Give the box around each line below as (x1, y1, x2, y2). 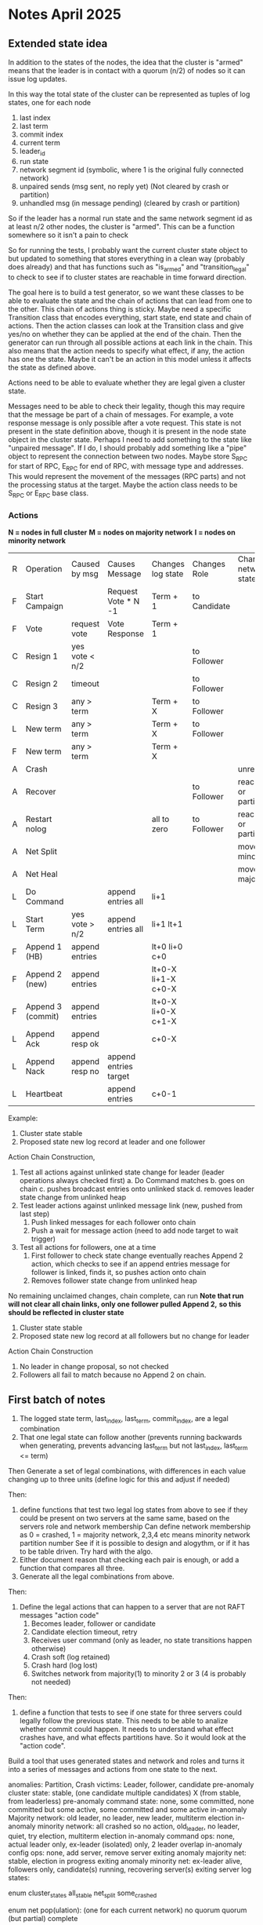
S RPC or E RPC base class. (8, 488, 88, 499)
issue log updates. (8, 75, 68, 83)
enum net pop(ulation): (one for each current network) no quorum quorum (8, 1905, 247, 1915)
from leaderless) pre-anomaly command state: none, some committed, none (8, 1796, 254, 1806)
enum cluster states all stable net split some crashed (8, 1888, 157, 1900)
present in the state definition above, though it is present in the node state (8, 426, 247, 436)
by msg (71, 568, 99, 579)
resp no (71, 1066, 99, 1077)
